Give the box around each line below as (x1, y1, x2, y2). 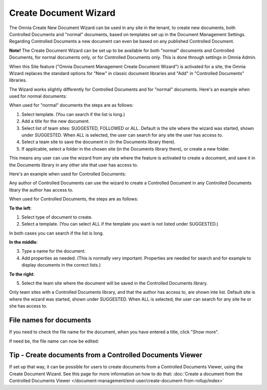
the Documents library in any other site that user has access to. (9, 162, 138, 168)
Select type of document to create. (21, 214, 93, 220)
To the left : (9, 205, 32, 211)
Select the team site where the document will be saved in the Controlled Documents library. (21, 280, 208, 286)
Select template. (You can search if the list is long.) (21, 111, 126, 117)
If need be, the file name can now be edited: (9, 338, 99, 344)
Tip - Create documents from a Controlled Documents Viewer (9, 351, 203, 359)
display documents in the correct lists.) (21, 262, 101, 268)
